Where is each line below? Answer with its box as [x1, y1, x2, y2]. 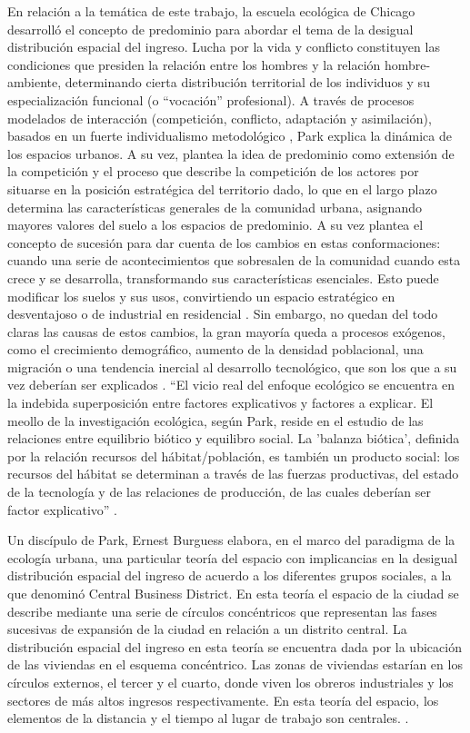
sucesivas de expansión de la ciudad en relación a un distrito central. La [7, 619, 407, 639]
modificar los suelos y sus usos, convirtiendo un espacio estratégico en [7, 286, 395, 305]
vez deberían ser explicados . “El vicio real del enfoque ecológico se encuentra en [7, 375, 455, 394]
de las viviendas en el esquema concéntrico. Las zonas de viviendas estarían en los [7, 655, 463, 674]
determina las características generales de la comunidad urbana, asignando [7, 197, 422, 216]
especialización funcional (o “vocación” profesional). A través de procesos [7, 90, 415, 109]
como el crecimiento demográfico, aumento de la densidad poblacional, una [7, 340, 424, 359]
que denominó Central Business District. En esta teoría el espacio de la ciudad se [7, 584, 459, 602]
